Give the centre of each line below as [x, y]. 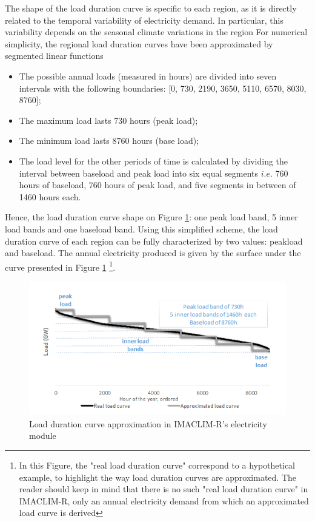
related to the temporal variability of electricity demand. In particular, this [144, 20]
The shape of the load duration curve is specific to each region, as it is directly [151, 8]
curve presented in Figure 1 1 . [60, 266]
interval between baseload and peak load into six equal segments [139, 173]
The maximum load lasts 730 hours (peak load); [108, 120]
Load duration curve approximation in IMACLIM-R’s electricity [148, 423]
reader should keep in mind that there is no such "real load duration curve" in [164, 489]
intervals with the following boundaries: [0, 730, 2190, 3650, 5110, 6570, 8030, [163, 88]
